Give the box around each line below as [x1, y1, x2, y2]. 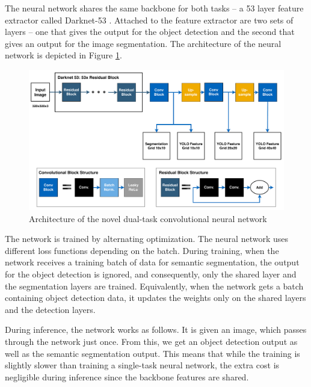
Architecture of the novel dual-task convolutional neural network [29, 212, 267, 224]
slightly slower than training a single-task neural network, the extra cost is [5, 359, 280, 371]
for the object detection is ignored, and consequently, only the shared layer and [5, 268, 297, 280]
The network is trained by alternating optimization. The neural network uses [5, 232, 288, 245]
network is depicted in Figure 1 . [5, 49, 122, 61]
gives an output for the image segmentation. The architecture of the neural [5, 37, 282, 49]
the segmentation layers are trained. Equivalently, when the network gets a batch [5, 279, 304, 292]
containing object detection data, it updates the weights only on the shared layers [5, 291, 306, 304]
